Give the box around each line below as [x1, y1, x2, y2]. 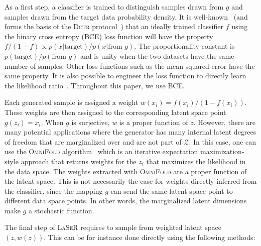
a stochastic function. [28, 205, 94, 215]
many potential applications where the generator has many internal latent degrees [5, 127, 256, 137]
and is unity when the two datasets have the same [80, 50, 234, 61]
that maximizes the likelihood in [146, 156, 246, 166]
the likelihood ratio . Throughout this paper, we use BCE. [5, 80, 185, 90]
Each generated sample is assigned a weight [5, 97, 139, 107]
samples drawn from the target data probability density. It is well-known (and [5, 11, 248, 22]
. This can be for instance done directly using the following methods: [44, 232, 255, 242]
